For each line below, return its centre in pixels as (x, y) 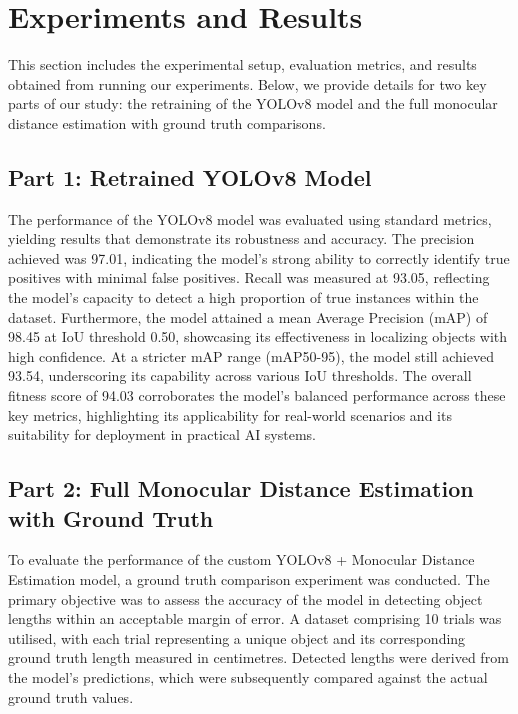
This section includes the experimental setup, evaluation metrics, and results (242, 64)
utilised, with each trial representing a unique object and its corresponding (237, 637)
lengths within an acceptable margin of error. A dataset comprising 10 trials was (255, 618)
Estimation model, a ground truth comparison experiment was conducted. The (249, 579)
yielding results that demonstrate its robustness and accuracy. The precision (241, 238)
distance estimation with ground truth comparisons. (167, 122)
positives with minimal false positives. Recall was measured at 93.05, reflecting (249, 277)
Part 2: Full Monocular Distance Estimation (241, 488)
